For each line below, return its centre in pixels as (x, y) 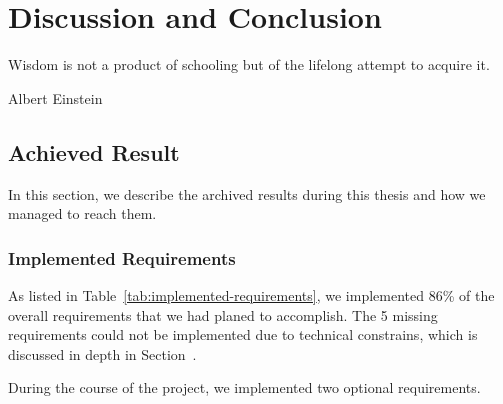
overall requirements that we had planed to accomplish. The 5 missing (223, 314)
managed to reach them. (82, 213)
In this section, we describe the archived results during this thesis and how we (247, 193)
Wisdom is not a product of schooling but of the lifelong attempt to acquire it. (249, 64)
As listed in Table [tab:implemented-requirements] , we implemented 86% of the (251, 294)
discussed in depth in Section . (102, 353)
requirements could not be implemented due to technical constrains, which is (243, 334)
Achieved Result (94, 151)
